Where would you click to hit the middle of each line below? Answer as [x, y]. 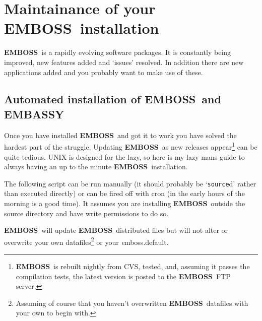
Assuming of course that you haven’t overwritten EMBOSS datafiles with [132, 303]
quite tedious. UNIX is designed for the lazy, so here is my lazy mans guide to [124, 156]
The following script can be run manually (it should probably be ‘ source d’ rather [130, 183]
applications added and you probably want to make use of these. [104, 72]
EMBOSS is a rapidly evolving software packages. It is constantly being [118, 52]
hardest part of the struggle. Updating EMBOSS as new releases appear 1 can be [131, 146]
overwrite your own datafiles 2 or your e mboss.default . [86, 241]
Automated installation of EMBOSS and [113, 99]
